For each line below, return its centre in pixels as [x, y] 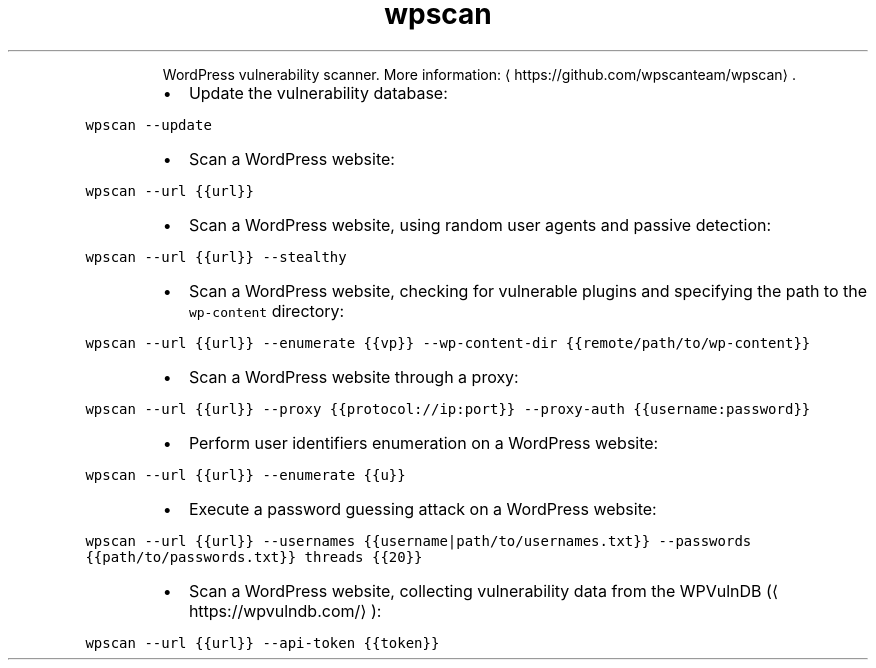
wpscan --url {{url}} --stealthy [216, 256]
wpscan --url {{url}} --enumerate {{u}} [245, 474]
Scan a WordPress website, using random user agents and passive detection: [480, 224]
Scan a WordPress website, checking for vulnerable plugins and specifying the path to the [528, 290]
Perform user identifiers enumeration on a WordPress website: [423, 442]
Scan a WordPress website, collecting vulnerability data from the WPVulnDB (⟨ [483, 590]
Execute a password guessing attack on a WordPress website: [422, 508]
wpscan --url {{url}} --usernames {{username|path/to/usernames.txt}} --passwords [418, 540]
